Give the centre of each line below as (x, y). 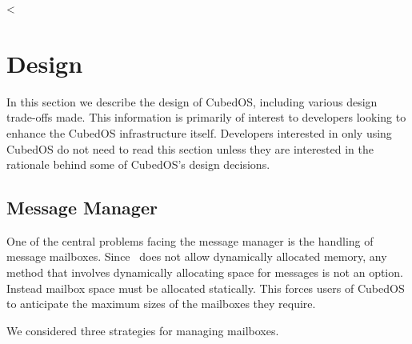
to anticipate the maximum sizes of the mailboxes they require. (161, 304)
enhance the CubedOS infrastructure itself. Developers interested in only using (199, 132)
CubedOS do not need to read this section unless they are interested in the (190, 148)
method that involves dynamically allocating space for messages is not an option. (205, 272)
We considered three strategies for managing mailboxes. (143, 330)
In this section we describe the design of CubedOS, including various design (192, 101)
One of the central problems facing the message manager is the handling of (190, 240)
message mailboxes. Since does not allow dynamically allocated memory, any (197, 256)
